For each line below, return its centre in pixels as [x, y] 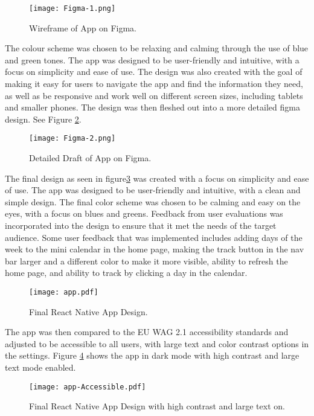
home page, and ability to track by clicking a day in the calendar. [126, 273]
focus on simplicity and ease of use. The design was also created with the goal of [154, 72]
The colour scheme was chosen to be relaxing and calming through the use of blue [157, 48]
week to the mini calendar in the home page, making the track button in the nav [155, 249]
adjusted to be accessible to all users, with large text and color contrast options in [157, 343]
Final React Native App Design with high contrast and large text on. [157, 406]
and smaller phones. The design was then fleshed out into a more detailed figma [152, 107]
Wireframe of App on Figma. [83, 27]
